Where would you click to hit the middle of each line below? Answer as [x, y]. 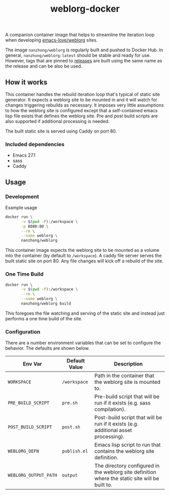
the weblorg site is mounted [127, 382]
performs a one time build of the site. [44, 318]
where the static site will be [127, 479]
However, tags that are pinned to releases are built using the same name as [84, 61]
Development [22, 196]
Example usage [21, 207]
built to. [103, 485]
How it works [26, 82]
